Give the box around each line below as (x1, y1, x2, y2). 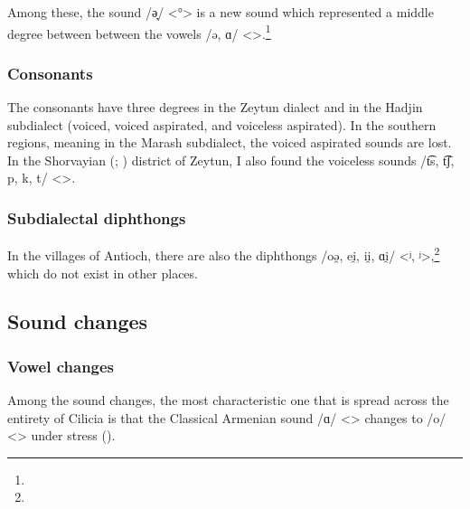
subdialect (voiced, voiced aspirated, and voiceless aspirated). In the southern (7, 115, 437, 134)
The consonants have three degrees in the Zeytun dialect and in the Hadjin (7, 98, 423, 117)
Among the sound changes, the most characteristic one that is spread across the (7, 391, 449, 410)
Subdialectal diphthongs (7, 206, 186, 229)
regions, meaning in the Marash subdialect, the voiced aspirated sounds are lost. (7, 133, 452, 152)
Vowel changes (7, 354, 115, 377)
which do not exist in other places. (7, 263, 198, 282)
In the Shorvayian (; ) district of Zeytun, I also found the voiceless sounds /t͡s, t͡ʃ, (7, 150, 455, 169)
